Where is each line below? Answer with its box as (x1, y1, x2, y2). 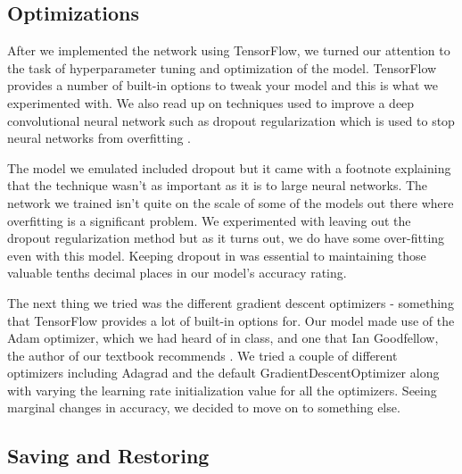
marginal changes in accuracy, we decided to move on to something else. (7, 398, 400, 417)
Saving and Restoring (7, 442, 210, 470)
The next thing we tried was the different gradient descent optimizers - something (7, 293, 454, 312)
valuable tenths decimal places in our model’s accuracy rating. (7, 263, 347, 282)
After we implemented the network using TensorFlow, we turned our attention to (7, 41, 450, 60)
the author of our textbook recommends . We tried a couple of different (7, 345, 398, 364)
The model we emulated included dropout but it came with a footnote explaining (7, 158, 451, 177)
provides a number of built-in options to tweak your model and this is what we (7, 76, 439, 95)
